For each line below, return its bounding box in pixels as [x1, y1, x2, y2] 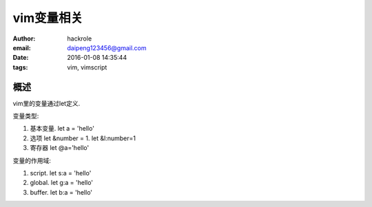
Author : [12, 34, 36, 43]
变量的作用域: [12, 156, 52, 164]
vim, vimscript [67, 63, 107, 72]
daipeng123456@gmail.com [67, 43, 147, 52]
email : [12, 43, 31, 52]
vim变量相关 [12, 10, 83, 25]
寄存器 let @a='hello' [30, 144, 90, 152]
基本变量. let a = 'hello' [30, 124, 94, 133]
